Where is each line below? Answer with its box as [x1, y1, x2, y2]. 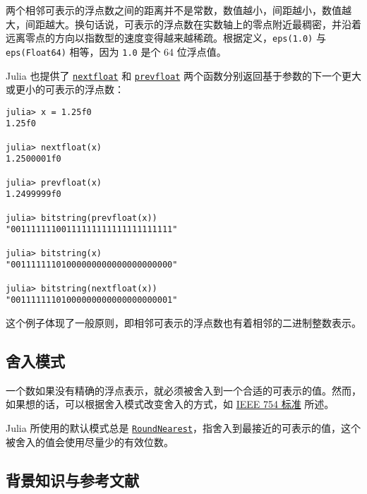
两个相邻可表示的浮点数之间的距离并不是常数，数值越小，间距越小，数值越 [6, 3, 351, 17]
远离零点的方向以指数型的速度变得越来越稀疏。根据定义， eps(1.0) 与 [6, 30, 326, 45]
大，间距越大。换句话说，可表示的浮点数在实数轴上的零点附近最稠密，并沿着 [6, 16, 361, 31]
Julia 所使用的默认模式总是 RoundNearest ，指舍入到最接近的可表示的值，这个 [6, 420, 361, 435]
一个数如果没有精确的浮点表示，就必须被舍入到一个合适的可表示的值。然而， [6, 382, 361, 397]
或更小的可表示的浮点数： [6, 82, 124, 97]
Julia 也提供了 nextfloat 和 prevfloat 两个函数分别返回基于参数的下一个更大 [6, 68, 361, 83]
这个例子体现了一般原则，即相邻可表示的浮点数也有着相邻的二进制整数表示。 [6, 315, 361, 330]
